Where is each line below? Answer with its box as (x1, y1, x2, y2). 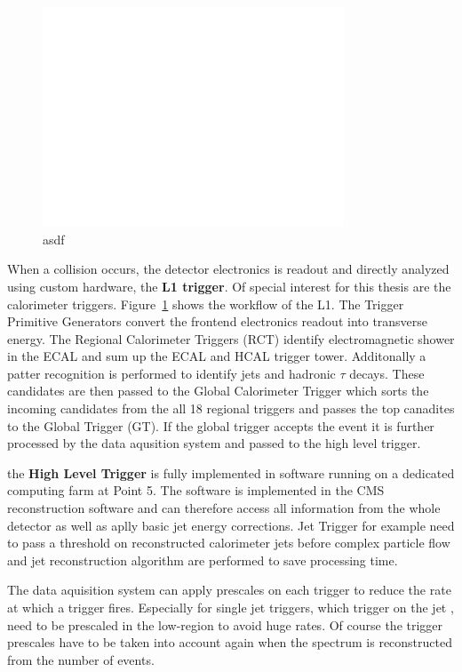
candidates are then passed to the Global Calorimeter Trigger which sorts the (7, 381, 429, 400)
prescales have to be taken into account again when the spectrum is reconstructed (7, 633, 452, 652)
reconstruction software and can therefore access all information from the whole (7, 499, 441, 517)
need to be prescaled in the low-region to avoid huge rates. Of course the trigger (7, 615, 443, 634)
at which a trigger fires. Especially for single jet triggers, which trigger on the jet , (7, 598, 454, 616)
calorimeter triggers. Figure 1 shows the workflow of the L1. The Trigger (7, 294, 404, 313)
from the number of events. (7, 650, 155, 668)
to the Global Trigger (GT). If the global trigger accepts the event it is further (7, 416, 434, 435)
